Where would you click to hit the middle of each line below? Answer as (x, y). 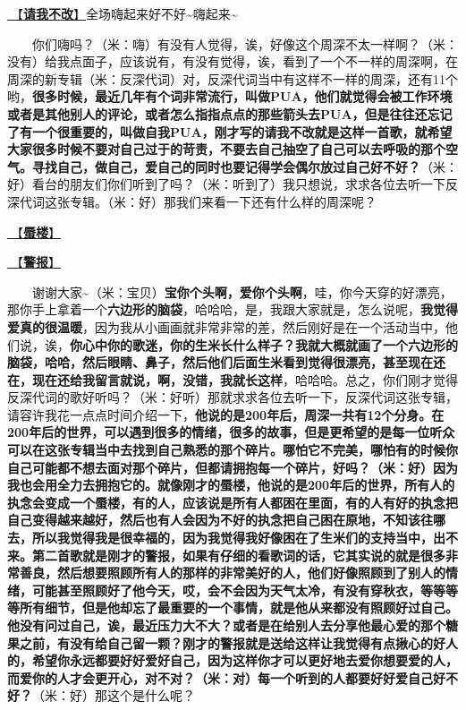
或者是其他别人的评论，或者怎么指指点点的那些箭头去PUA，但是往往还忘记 (230, 113)
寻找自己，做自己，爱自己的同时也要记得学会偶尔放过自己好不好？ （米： (245, 166)
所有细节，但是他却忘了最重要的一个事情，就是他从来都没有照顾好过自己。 (238, 607)
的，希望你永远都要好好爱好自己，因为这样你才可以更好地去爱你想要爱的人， (233, 660)
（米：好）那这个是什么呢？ (114, 695)
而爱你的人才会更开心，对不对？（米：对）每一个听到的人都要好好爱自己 (220, 677)
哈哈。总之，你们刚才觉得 (382, 379)
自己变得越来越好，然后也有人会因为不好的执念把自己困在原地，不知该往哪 (226, 520)
